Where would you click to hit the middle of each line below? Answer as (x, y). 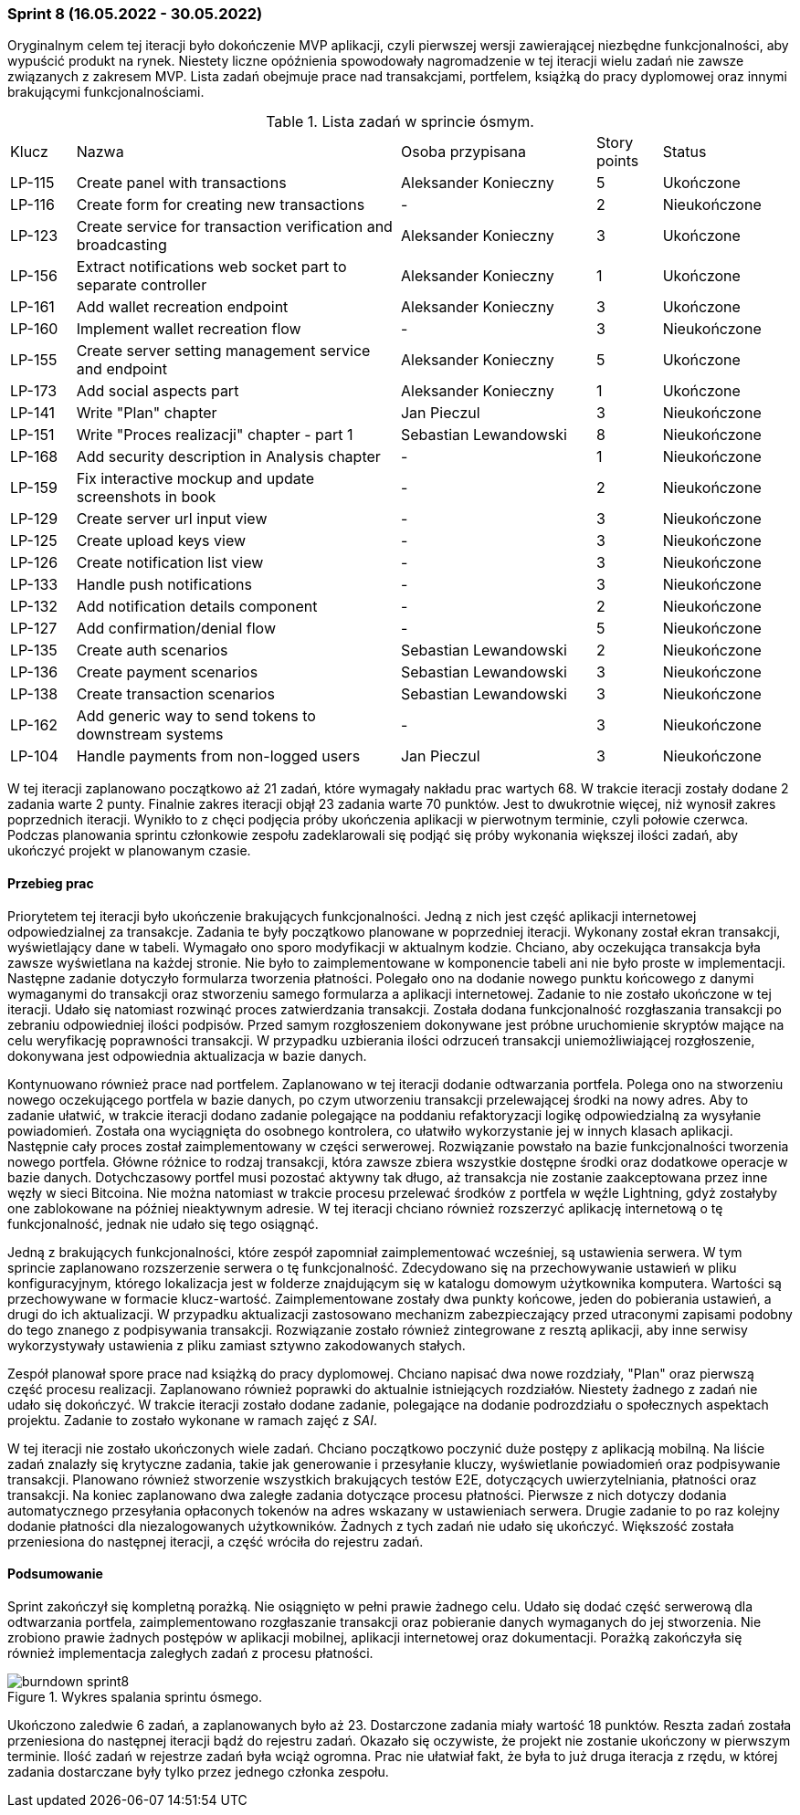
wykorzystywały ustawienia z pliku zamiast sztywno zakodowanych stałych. (237, 1345)
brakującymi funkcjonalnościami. (106, 92)
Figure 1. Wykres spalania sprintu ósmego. (135, 1696)
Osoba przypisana (463, 152)
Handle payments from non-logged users (218, 756)
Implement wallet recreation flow (189, 329)
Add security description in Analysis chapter (228, 457)
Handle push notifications (164, 585)
